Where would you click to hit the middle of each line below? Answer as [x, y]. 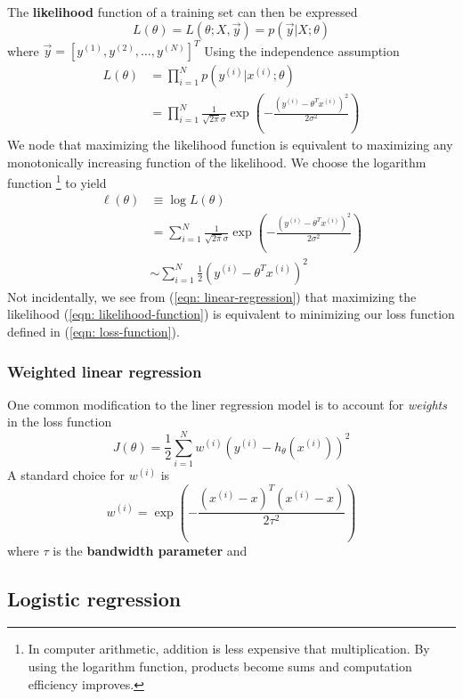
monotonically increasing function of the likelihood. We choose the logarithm [217, 162]
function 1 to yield [57, 181]
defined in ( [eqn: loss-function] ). [93, 331]
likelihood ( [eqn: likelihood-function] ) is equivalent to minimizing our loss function [231, 314]
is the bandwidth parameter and [150, 550]
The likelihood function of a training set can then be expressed [183, 12]
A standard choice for [66, 475]
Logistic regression [94, 598]
